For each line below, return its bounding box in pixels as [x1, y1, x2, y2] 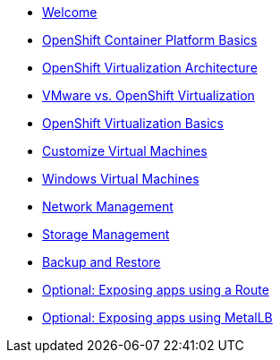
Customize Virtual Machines [42, 143, 208, 159]
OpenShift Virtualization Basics [42, 116, 224, 131]
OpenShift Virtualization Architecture [42, 60, 258, 75]
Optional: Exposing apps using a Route [42, 282, 269, 297]
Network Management [42, 199, 174, 214]
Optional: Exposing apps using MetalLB [42, 310, 273, 325]
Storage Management [42, 227, 170, 242]
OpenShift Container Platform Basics [42, 32, 258, 47]
